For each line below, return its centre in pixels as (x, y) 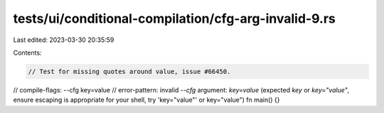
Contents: (27, 53)
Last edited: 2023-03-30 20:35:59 (64, 40)
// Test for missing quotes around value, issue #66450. (129, 71)
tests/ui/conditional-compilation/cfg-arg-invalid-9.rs (174, 18)
